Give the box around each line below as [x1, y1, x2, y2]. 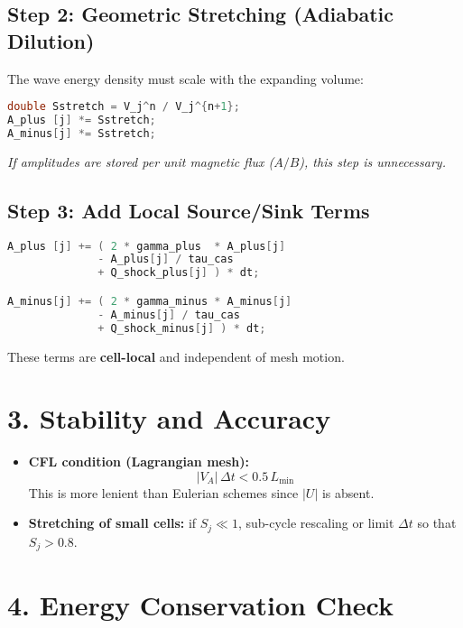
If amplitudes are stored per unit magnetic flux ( [7, 152, 274, 171]
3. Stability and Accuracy [7, 400, 331, 437]
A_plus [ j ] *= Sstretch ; [7, 114, 156, 127]
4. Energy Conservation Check [7, 586, 394, 623]
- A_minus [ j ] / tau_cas [97, 308, 240, 321]
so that [417, 513, 457, 532]
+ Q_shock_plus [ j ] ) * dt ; [97, 266, 260, 280]
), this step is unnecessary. [299, 152, 446, 171]
